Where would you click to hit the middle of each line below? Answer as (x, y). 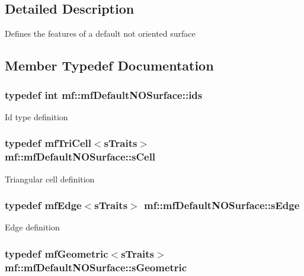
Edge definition (32, 227)
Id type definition (36, 116)
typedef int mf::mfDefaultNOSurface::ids (104, 94)
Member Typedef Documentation (109, 65)
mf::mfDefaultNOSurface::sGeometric (96, 267)
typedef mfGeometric (57, 253)
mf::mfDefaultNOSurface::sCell (80, 157)
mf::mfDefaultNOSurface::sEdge (222, 205)
